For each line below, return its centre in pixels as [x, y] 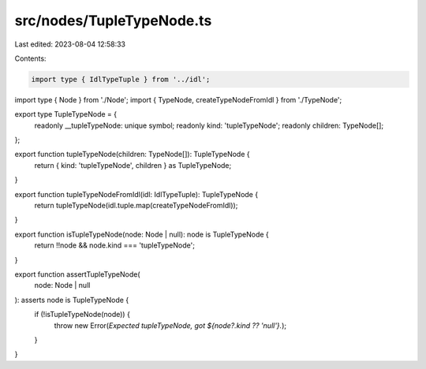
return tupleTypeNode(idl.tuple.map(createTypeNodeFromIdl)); [136, 206]
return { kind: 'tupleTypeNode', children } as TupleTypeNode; [133, 165]
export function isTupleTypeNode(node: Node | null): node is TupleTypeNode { [142, 234]
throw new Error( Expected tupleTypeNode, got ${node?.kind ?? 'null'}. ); [170, 325]
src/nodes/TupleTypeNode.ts [113, 20]
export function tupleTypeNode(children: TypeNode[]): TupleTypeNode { [132, 155]
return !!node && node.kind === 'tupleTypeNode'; [114, 245]
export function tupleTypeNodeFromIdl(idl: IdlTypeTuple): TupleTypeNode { [136, 194]
